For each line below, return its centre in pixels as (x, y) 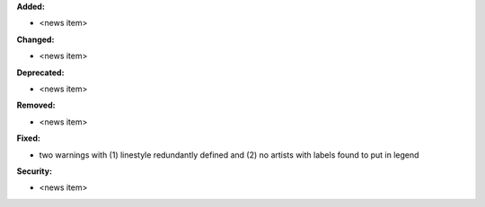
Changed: (35, 39)
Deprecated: (40, 73)
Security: (35, 171)
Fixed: (28, 138)
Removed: (36, 105)
